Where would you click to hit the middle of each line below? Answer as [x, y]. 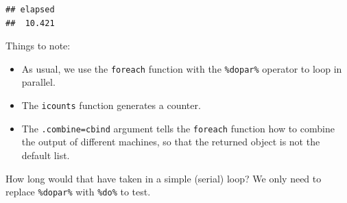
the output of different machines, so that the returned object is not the [171, 142]
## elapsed [30, 10]
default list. [46, 155]
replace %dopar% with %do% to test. [78, 192]
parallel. [38, 82]
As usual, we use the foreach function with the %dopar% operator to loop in [182, 68]
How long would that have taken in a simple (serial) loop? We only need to [164, 178]
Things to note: [38, 46]
